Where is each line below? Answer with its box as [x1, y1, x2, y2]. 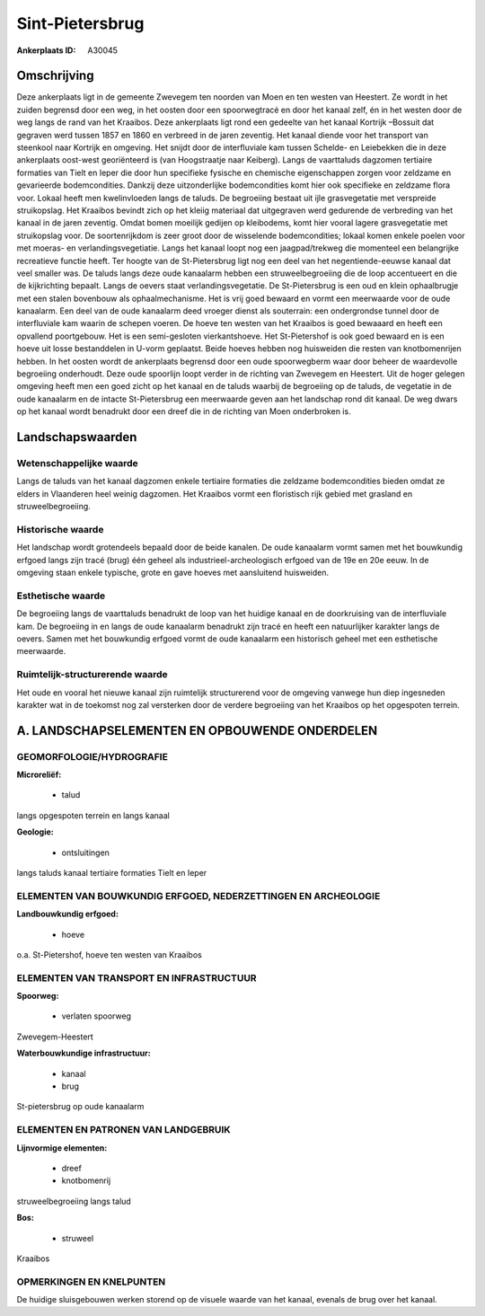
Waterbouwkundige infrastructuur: [16, 1047, 152, 1059]
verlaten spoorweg [61, 1011, 132, 1021]
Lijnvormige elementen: [16, 1142, 108, 1153]
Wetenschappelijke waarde [16, 457, 138, 469]
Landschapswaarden [16, 429, 137, 445]
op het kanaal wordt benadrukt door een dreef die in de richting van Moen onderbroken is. [16, 406, 351, 417]
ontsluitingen [61, 847, 110, 858]
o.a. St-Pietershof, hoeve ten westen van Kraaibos [16, 949, 202, 960]
